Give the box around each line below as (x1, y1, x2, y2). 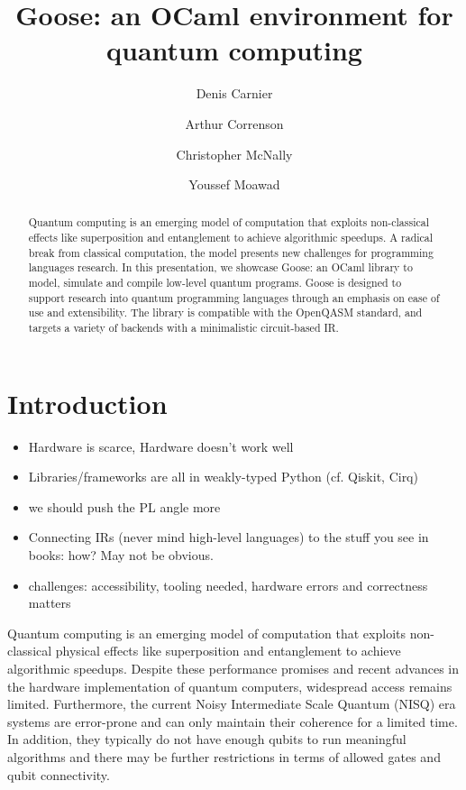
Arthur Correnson (185, 114, 284, 133)
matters (28, 593, 71, 612)
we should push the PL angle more (28, 497, 221, 516)
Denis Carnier (196, 84, 273, 103)
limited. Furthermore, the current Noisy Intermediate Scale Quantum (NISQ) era (7, 694, 456, 713)
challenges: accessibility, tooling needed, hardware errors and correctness (28, 575, 428, 594)
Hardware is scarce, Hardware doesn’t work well (28, 436, 294, 455)
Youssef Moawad (188, 175, 280, 194)
